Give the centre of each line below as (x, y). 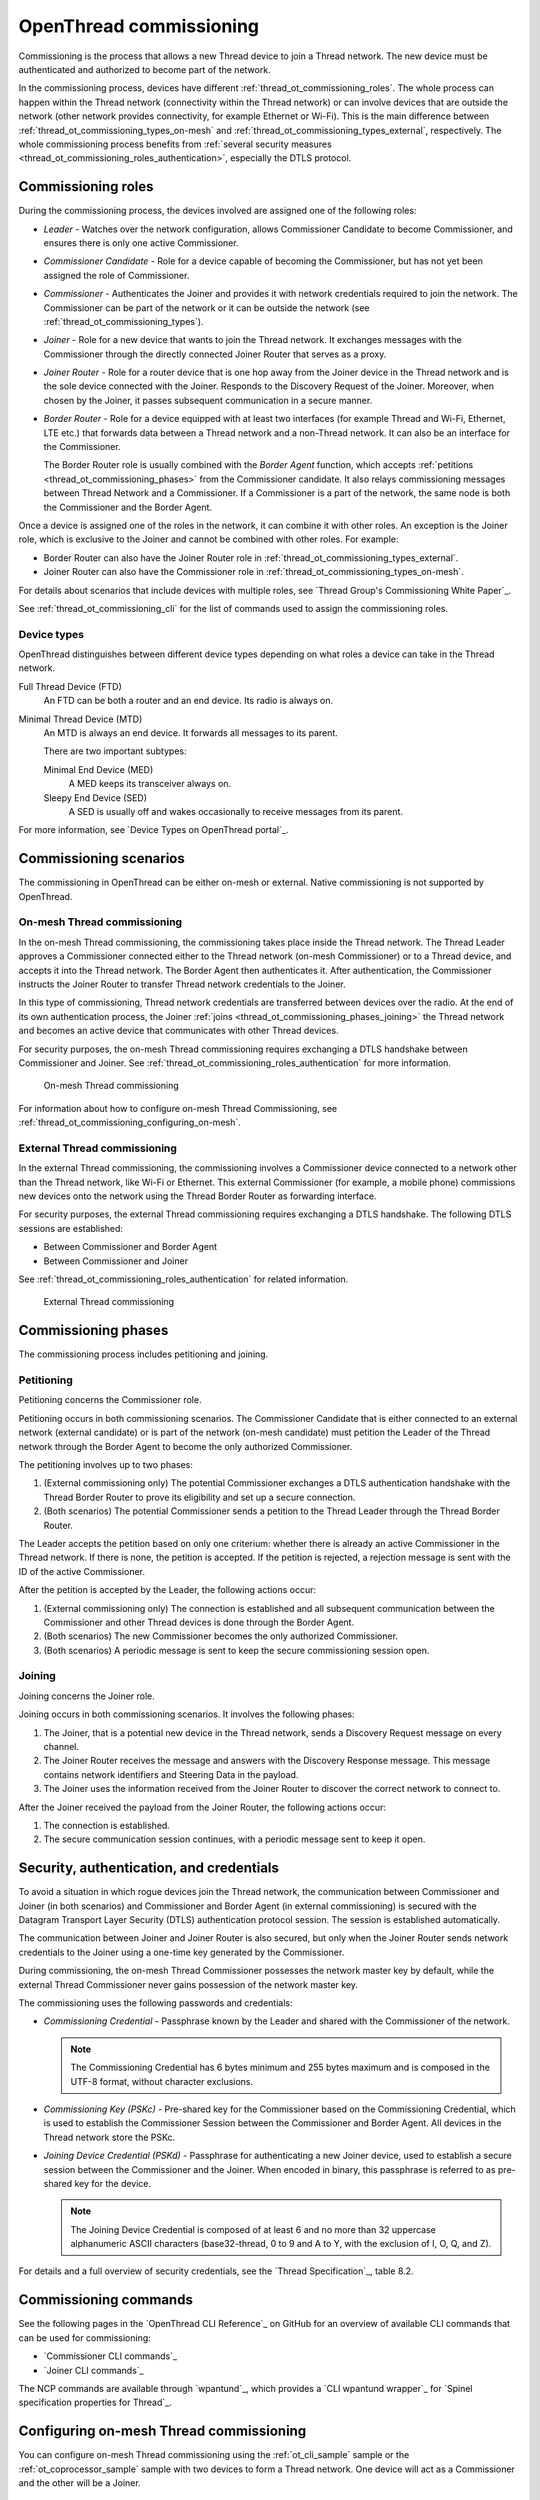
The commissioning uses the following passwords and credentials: (155, 2002)
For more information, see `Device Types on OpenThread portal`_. (153, 830)
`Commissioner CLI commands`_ (110, 2356)
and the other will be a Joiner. (79, 2483)
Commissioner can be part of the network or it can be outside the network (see (206, 307)
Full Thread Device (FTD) (70, 686)
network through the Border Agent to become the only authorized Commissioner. (185, 1446)
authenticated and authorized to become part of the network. (144, 69)
